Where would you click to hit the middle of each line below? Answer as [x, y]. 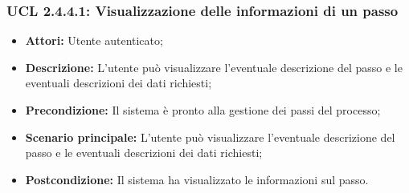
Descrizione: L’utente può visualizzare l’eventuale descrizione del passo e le [214, 67]
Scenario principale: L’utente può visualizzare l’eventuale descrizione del [210, 137]
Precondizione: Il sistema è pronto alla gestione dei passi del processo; [203, 110]
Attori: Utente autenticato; [94, 40]
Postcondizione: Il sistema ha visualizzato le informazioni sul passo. [197, 179]
